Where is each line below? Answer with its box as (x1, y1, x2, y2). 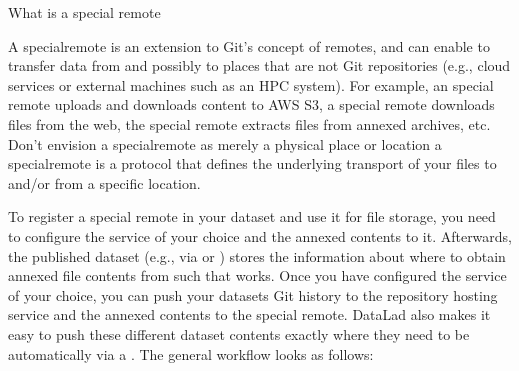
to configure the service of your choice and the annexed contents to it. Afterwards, (8, 225, 513, 246)
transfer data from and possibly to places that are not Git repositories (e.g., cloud (8, 55, 511, 76)
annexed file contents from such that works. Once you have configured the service (8, 265, 507, 286)
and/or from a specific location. (8, 172, 201, 193)
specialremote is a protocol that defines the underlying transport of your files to (8, 153, 497, 174)
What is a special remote (8, 2, 161, 22)
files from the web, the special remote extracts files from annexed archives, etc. (8, 113, 491, 134)
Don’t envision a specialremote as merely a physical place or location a (8, 133, 442, 154)
